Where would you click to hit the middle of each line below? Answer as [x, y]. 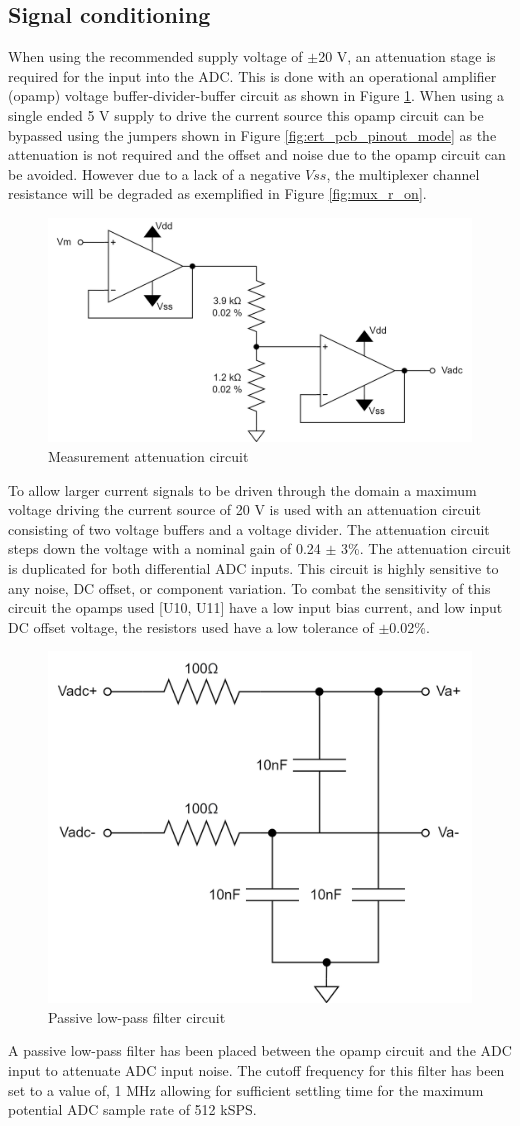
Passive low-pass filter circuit [137, 1016]
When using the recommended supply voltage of [155, 56]
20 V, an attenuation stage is [407, 56]
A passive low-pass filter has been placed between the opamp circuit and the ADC [260, 1050]
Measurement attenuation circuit [148, 455]
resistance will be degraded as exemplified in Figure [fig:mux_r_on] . [217, 193]
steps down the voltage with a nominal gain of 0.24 [164, 548]
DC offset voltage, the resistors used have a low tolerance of [191, 626]
